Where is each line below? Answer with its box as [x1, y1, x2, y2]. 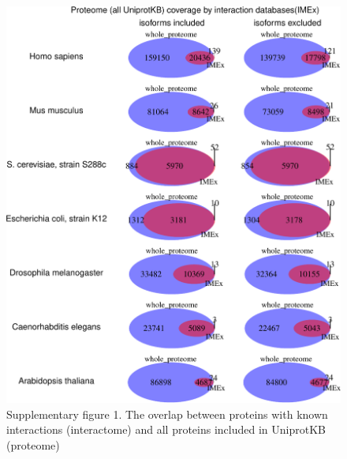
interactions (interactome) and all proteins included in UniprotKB [6, 421, 326, 438]
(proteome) [6, 436, 60, 453]
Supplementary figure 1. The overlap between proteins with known [6, 405, 328, 422]
